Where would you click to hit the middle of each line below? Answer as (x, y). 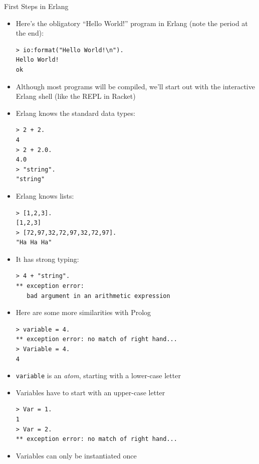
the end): (30, 33)
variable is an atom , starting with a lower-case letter (98, 375)
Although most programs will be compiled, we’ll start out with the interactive (135, 86)
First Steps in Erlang (36, 6)
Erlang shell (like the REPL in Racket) (76, 96)
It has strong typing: (47, 259)
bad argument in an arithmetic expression (98, 296)
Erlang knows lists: (45, 195)
